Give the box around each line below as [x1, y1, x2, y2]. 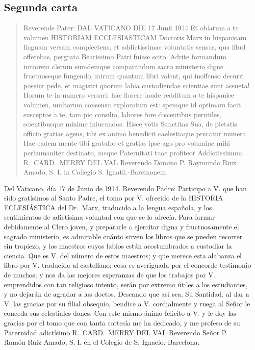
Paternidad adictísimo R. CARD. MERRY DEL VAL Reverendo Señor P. [4, 327, 228, 337]
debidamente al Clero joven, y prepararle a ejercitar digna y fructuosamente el [4, 222, 239, 232]
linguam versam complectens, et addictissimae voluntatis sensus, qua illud [23, 42, 246, 52]
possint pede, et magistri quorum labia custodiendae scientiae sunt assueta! [23, 80, 250, 90]
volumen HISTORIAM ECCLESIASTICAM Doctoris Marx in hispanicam [23, 32, 247, 42]
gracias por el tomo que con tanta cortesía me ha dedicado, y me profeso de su [4, 318, 240, 328]
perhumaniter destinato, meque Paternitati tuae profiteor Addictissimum [23, 147, 242, 157]
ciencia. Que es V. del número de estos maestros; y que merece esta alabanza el [4, 250, 242, 260]
